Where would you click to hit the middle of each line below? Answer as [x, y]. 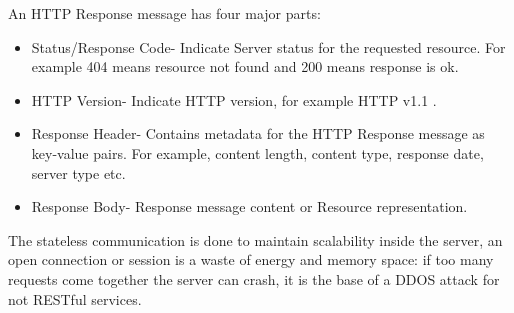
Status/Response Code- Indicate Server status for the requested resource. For [268, 46]
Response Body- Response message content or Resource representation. [249, 206]
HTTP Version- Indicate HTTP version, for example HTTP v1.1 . [234, 99]
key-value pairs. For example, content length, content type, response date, [257, 152]
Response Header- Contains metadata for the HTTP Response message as [258, 133]
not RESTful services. [75, 298]
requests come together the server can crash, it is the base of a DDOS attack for [254, 278]
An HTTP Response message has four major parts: [164, 13]
